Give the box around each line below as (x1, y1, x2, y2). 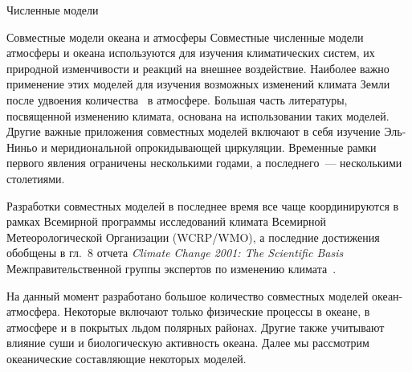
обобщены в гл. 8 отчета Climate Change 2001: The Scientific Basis (6, 244, 344, 261)
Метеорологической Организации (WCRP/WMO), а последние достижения (6, 228, 380, 245)
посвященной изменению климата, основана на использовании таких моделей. (6, 107, 390, 124)
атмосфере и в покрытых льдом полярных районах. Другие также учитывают (6, 318, 385, 335)
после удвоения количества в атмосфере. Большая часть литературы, (6, 91, 348, 108)
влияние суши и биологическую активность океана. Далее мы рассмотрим (6, 334, 369, 351)
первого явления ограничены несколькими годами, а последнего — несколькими (6, 154, 402, 171)
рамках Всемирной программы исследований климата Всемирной (6, 213, 326, 230)
